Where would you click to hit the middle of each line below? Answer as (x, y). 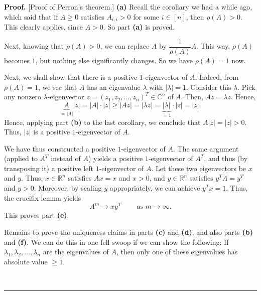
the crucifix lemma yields (43, 197)
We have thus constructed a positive (60, 148)
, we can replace (125, 46)
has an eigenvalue (114, 87)
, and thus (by (226, 158)
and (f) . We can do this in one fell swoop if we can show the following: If (116, 242)
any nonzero (23, 97)
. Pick (246, 87)
